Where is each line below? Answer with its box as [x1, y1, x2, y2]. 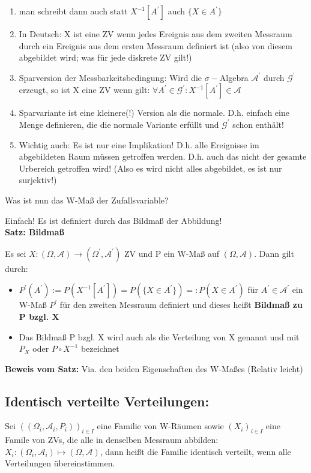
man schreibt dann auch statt [19, 5, 128, 17]
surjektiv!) [19, 173, 57, 186]
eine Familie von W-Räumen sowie [97, 420, 224, 432]
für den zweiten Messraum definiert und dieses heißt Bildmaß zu [59, 298, 303, 311]
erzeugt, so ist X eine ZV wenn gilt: [19, 83, 150, 96]
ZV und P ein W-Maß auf [124, 247, 220, 259]
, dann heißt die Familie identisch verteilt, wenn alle [100, 445, 291, 457]
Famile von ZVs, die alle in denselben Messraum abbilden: [5, 433, 219, 446]
